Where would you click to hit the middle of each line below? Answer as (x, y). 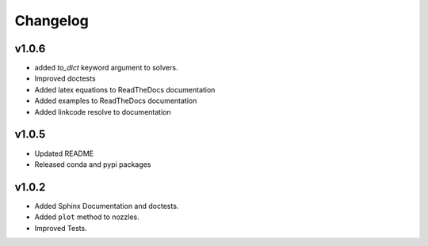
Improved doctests (65, 78)
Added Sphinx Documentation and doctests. (107, 206)
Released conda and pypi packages (93, 164)
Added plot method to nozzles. (87, 217)
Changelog (52, 21)
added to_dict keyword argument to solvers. (106, 68)
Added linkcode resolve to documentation (103, 112)
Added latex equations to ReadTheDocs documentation (125, 89)
